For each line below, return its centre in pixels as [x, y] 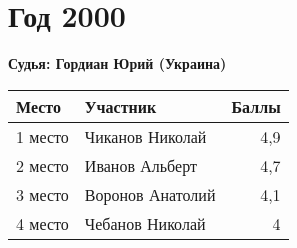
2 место [42, 165]
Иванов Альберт [140, 165]
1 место [42, 136]
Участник [120, 106]
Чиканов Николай [145, 136]
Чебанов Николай [145, 223]
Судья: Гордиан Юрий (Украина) [117, 63]
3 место [42, 194]
